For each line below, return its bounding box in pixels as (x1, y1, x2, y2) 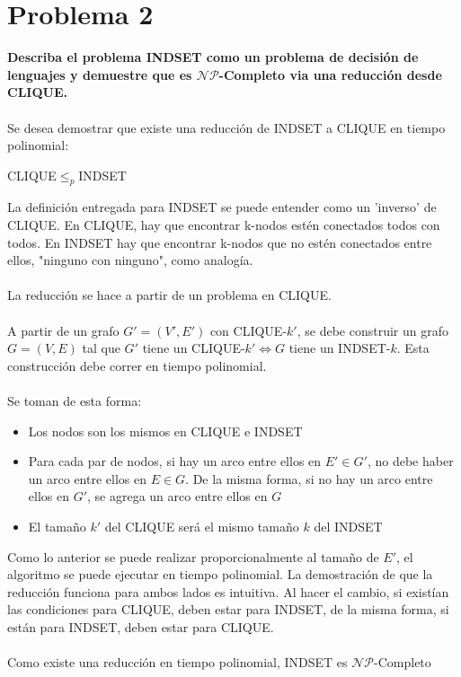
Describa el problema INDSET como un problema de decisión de (7, 48, 419, 66)
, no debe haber (367, 452, 454, 470)
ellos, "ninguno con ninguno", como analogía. (7, 251, 253, 269)
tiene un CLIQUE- (142, 338, 245, 357)
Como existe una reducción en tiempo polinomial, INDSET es (7, 653, 348, 672)
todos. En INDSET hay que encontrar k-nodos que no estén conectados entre (7, 233, 432, 251)
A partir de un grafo (7, 321, 120, 339)
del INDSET (314, 516, 383, 535)
